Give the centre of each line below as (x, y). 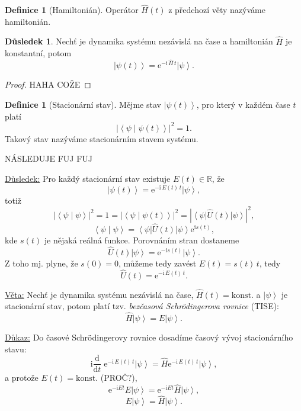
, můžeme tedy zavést (158, 263)
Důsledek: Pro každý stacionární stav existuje (88, 178)
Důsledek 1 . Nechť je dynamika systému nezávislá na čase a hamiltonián (139, 41)
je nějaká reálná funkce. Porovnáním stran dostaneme (142, 240)
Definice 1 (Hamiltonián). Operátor (72, 10)
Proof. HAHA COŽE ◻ (48, 84)
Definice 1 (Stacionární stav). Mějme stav (83, 105)
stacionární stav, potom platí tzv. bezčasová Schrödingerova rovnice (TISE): (142, 306)
